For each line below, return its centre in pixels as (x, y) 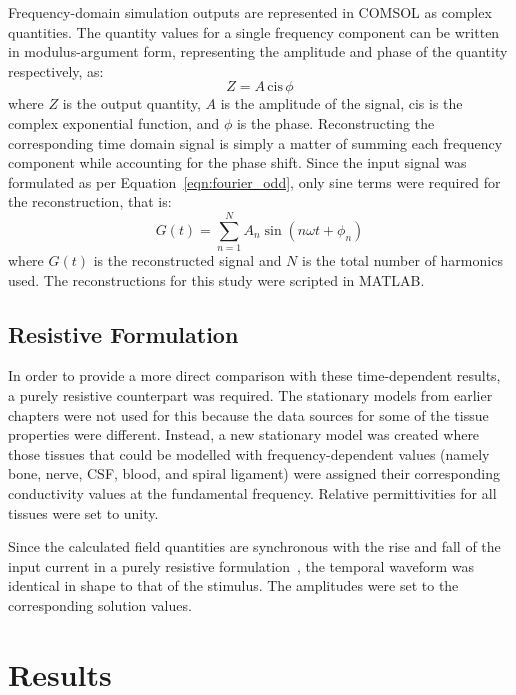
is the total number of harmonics (402, 260)
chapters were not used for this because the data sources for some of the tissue (248, 414)
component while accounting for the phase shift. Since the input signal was (237, 162)
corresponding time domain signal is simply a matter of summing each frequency (255, 142)
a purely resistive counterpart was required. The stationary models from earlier (250, 395)
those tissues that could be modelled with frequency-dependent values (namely (249, 453)
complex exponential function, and (114, 122)
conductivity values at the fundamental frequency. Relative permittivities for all (252, 493)
